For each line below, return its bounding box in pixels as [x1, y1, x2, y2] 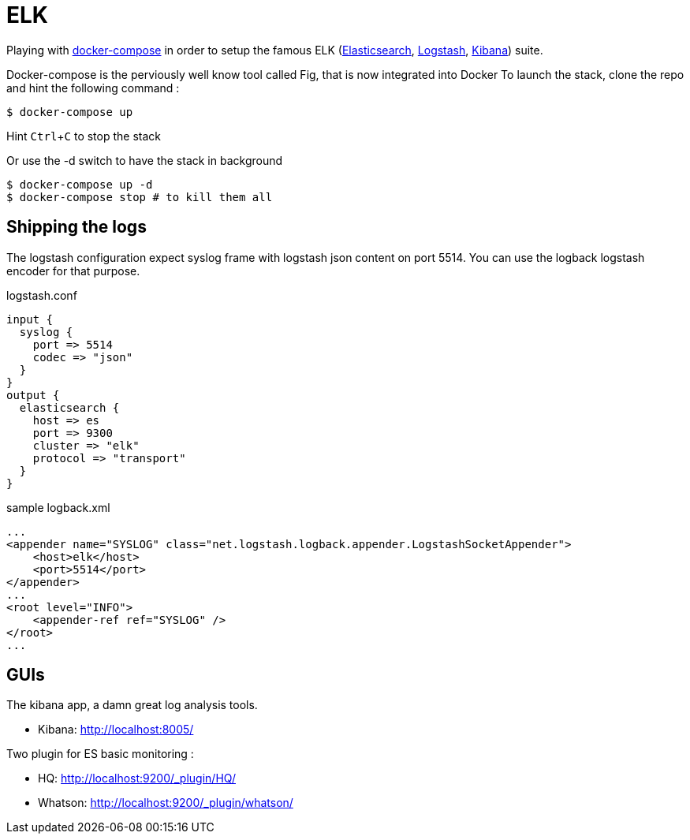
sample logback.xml [6, 500, 110, 514]
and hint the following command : [6, 80, 180, 95]
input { [6, 312, 54, 326]
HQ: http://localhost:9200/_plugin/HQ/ [38, 771, 236, 786]
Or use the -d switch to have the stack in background [6, 153, 283, 167]
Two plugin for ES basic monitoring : [6, 747, 194, 761]
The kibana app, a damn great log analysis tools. [6, 698, 258, 712]
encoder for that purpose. [6, 263, 140, 278]
